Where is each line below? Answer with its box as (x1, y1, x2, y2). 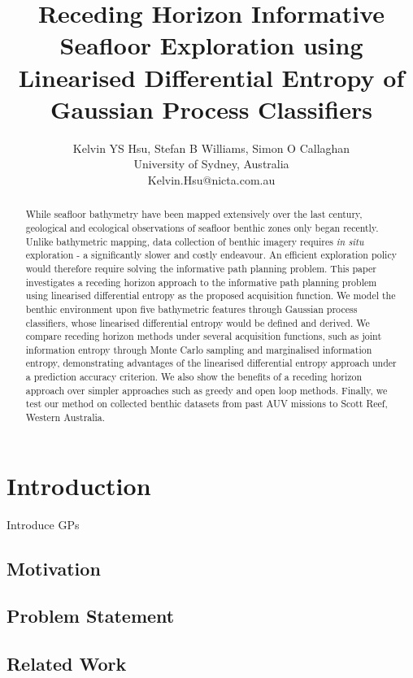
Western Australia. (25, 411, 106, 424)
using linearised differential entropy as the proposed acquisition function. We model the (25, 289, 396, 302)
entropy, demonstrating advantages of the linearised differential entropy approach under (25, 356, 397, 370)
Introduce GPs (7, 515, 80, 532)
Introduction (7, 468, 151, 502)
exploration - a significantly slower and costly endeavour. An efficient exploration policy (25, 248, 397, 262)
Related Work (7, 651, 127, 676)
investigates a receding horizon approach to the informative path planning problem (25, 275, 377, 289)
